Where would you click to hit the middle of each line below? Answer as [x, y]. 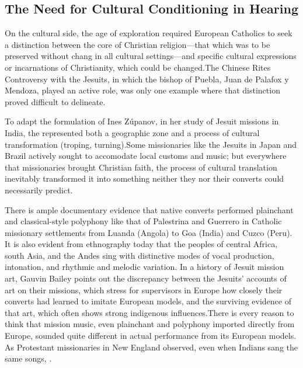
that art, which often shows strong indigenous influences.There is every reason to [149, 312]
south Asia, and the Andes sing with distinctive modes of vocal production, [140, 255]
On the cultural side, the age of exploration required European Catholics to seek [149, 33]
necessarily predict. [39, 190]
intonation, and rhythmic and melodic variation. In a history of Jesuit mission [144, 267]
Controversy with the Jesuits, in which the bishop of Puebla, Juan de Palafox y [147, 79]
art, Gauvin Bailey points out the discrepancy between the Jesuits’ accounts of [146, 278]
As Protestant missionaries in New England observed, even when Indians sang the [151, 347]
